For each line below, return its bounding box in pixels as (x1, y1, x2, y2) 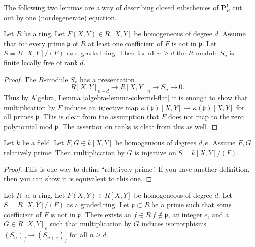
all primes (4, 111, 34, 122)
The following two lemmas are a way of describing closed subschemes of (4, 2, 219, 12)
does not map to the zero (168, 111, 244, 122)
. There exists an (81, 209, 131, 219)
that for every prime (4, 38, 65, 48)
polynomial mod (4, 121, 53, 131)
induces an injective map (64, 102, 139, 112)
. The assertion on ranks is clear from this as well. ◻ (58, 121, 218, 131)
